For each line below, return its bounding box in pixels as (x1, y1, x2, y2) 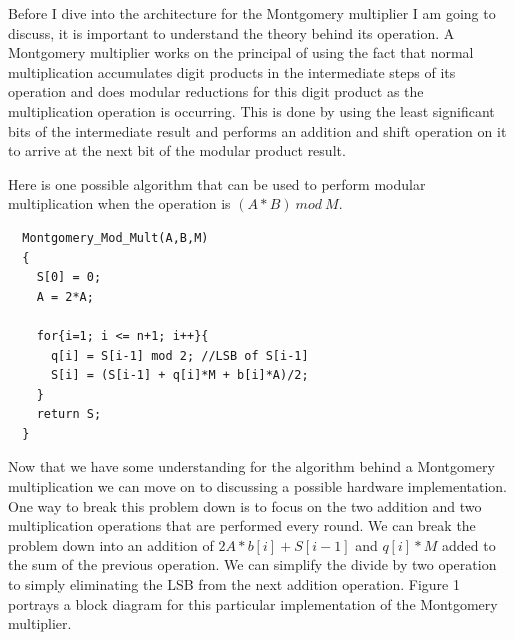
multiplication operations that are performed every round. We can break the (8, 515, 476, 536)
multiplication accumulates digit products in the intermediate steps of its (8, 61, 456, 82)
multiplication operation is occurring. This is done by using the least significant (8, 100, 495, 121)
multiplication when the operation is (8, 193, 231, 214)
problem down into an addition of (8, 534, 214, 555)
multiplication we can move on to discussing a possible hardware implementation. (8, 476, 507, 497)
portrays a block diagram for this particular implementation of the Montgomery (8, 593, 498, 614)
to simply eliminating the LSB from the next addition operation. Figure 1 (8, 574, 460, 595)
